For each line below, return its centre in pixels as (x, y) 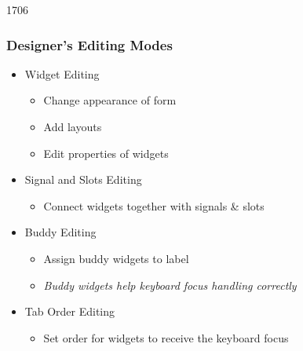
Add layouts (73, 126)
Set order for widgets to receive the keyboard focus (166, 337)
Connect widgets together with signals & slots (154, 205)
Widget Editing (62, 73)
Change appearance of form (110, 100)
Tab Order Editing (70, 311)
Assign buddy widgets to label (116, 258)
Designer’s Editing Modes (89, 44)
